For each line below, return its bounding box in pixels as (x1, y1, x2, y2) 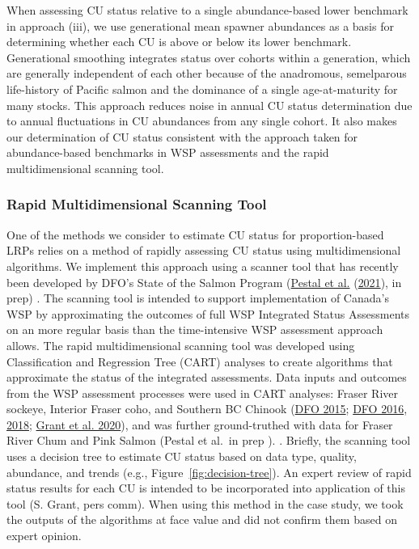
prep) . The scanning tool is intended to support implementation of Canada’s (6, 289, 389, 306)
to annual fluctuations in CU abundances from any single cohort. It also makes (6, 112, 397, 129)
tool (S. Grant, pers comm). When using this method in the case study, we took (6, 495, 404, 512)
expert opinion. (6, 527, 82, 544)
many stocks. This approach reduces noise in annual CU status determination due (6, 96, 413, 113)
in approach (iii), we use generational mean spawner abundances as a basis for (6, 17, 394, 34)
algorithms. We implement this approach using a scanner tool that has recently (6, 257, 399, 274)
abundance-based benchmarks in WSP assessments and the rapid (6, 144, 329, 161)
